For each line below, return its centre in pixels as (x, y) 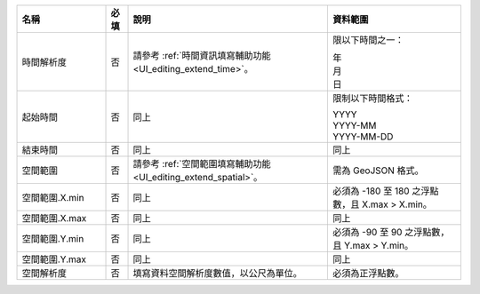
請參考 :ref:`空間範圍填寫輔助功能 (202, 164)
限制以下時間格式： (373, 98)
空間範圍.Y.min (53, 238)
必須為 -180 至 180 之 (377, 191)
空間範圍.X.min (53, 198)
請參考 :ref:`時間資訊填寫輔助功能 (202, 56)
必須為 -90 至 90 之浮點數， (391, 232)
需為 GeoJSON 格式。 (378, 171)
